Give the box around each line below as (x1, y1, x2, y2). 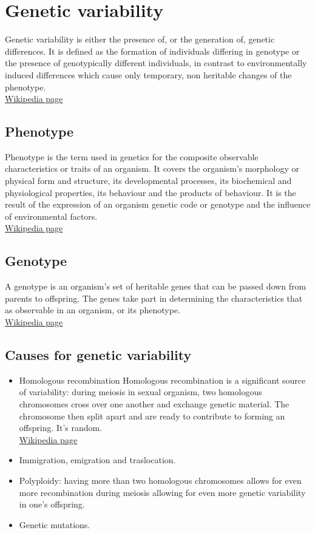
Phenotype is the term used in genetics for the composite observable (5, 150, 259, 163)
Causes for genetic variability (5, 345, 192, 364)
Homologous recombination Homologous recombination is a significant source (19, 373, 306, 386)
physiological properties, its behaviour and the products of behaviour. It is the (5, 186, 296, 199)
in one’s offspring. (19, 498, 85, 511)
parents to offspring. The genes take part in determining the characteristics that (5, 291, 303, 304)
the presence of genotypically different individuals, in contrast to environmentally (5, 56, 307, 69)
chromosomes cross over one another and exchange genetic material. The (19, 398, 290, 410)
